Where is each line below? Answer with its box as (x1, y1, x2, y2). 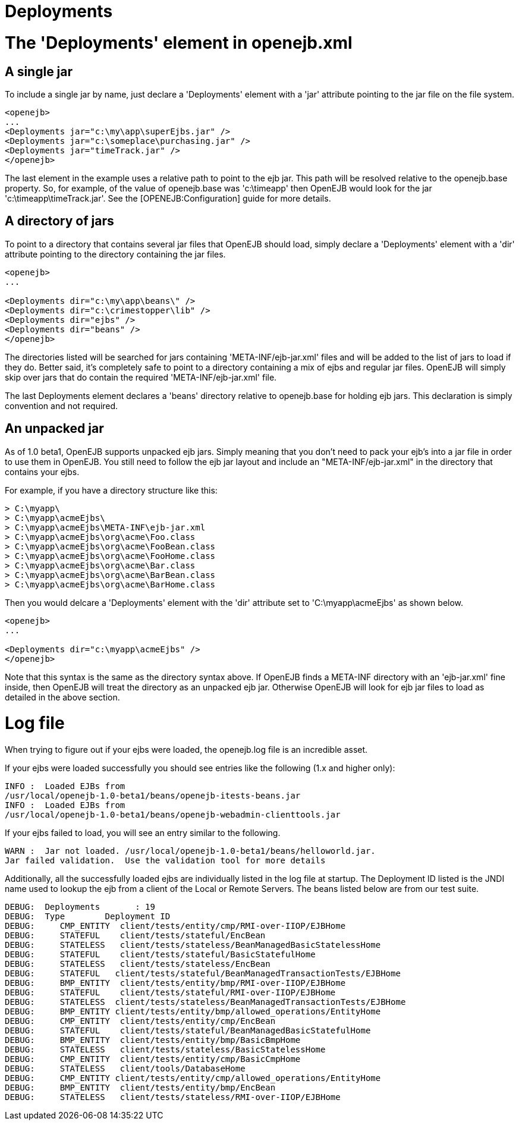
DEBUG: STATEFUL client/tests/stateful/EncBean (5, 931, 266, 941)
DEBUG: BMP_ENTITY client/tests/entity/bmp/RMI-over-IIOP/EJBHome (5, 978, 346, 988)
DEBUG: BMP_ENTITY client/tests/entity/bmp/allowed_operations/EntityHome (5, 1007, 381, 1017)
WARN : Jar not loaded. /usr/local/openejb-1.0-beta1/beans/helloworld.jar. (5, 846, 376, 856)
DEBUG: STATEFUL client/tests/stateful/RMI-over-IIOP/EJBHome (5, 988, 336, 998)
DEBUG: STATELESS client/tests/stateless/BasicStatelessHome (5, 1045, 326, 1055)
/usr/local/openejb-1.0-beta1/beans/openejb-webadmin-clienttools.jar (5, 810, 341, 820)
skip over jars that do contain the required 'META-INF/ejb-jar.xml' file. (5, 372, 277, 382)
